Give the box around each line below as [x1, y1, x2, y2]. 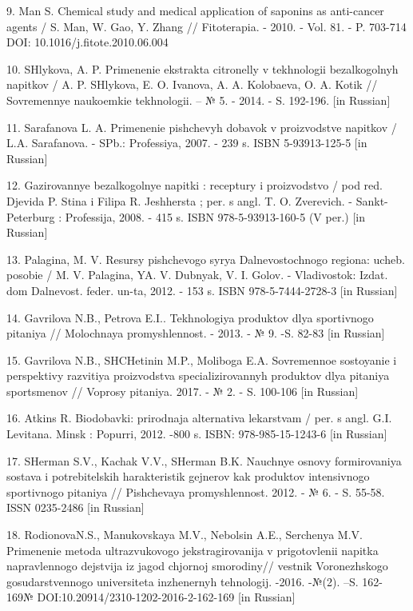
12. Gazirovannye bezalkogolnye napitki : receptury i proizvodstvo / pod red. [6, 177, 383, 194]
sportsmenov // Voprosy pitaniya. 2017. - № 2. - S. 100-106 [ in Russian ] [6, 382, 359, 399]
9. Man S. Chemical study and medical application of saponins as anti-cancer [6, 2, 384, 18]
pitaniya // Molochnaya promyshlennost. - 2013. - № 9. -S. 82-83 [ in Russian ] [6, 325, 385, 341]
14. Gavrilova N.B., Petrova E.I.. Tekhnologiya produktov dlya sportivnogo [6, 309, 374, 325]
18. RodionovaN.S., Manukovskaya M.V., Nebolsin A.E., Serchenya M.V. [6, 526, 363, 543]
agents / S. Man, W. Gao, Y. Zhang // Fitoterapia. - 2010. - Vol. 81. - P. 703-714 [6, 18, 407, 34]
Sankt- [355, 192, 388, 209]
